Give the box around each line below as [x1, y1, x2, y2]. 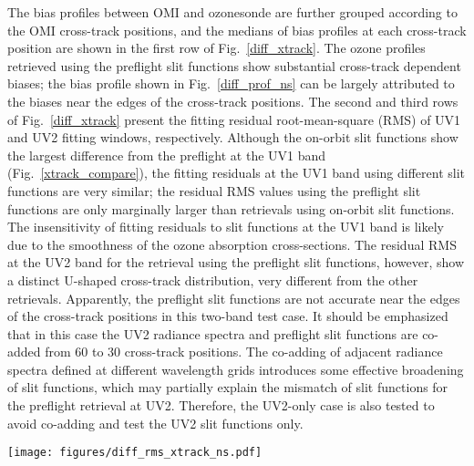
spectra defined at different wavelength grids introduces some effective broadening [7, 359, 464, 378]
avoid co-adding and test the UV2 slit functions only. [7, 413, 304, 432]
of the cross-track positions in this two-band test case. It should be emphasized [7, 306, 448, 326]
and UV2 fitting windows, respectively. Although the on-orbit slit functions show [7, 128, 459, 147]
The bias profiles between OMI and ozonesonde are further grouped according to [7, 3, 458, 21]
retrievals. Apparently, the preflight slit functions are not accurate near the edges [7, 288, 460, 307]
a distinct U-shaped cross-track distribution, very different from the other [7, 270, 418, 289]
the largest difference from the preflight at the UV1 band [7, 145, 326, 164]
